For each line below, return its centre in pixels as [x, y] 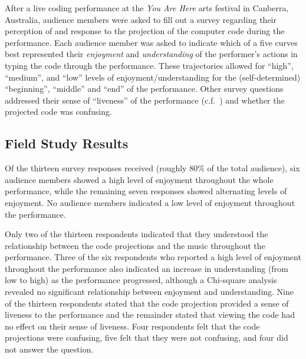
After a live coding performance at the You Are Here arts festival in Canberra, [147, 8]
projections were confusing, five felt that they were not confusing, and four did [147, 338]
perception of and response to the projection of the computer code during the [145, 31]
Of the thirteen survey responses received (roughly [96, 168]
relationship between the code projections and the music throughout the [135, 245]
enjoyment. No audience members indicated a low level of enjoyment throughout [150, 202]
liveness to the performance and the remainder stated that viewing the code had [150, 315]
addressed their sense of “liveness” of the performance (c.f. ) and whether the [145, 100]
